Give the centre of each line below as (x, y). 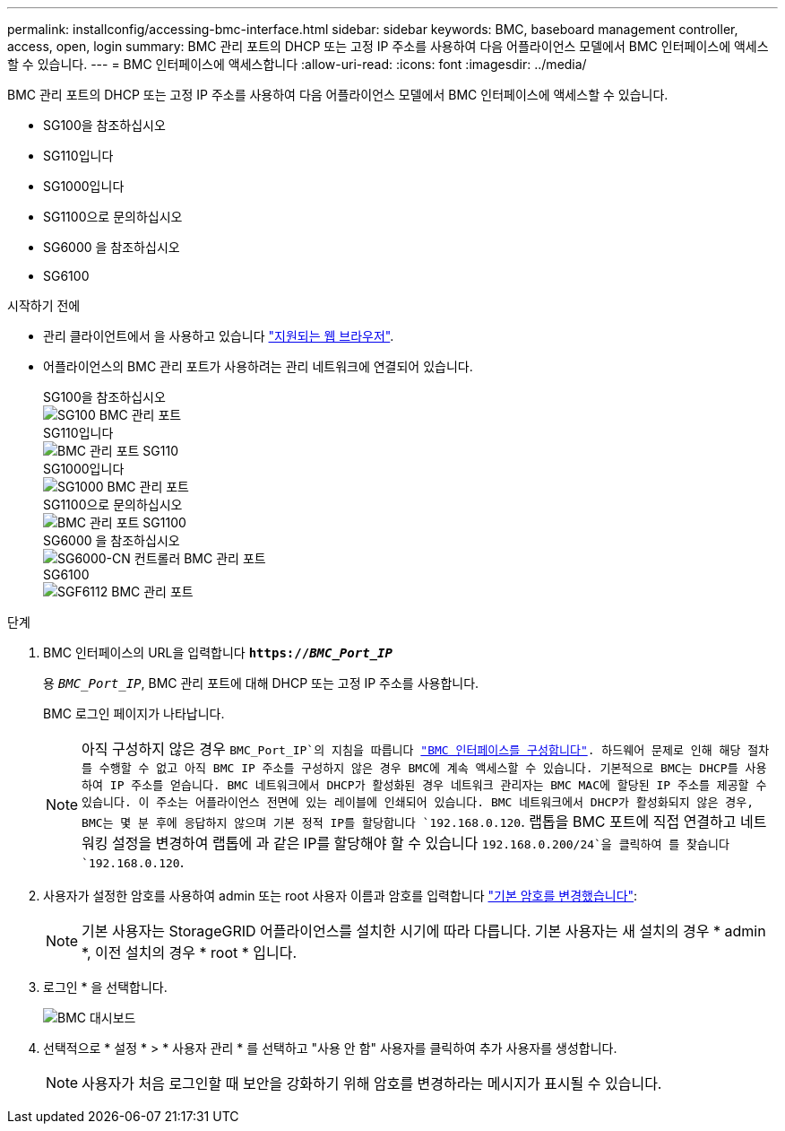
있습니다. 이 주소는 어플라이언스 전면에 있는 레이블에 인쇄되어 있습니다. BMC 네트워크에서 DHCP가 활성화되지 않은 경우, (418, 802)
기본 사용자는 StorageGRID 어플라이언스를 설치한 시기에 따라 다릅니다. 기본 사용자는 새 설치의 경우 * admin (424, 931)
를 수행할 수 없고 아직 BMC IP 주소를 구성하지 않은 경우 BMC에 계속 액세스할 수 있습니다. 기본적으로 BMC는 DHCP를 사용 (424, 768)
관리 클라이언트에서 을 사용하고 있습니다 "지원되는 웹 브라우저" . (219, 336)
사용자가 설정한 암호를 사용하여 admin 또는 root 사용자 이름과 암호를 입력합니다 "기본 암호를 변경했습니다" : (341, 896)
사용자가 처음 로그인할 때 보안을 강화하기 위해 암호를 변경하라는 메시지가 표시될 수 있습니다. (372, 1083)
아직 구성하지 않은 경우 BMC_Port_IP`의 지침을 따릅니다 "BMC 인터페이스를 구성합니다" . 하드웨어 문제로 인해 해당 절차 (426, 749)
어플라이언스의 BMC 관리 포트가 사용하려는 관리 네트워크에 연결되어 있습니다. (258, 366)
